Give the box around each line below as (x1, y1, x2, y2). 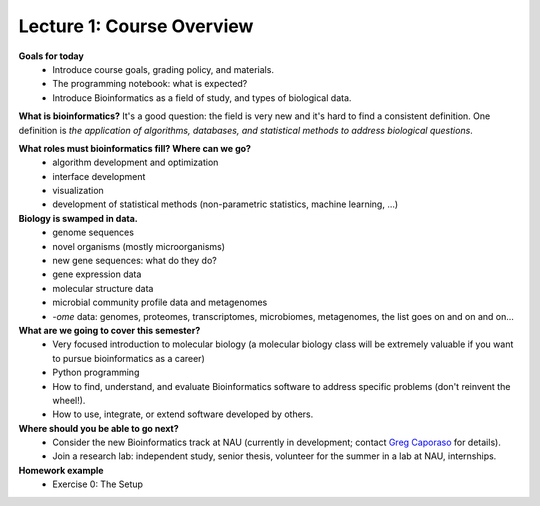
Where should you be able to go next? (18, 422, 179, 434)
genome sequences (52, 226, 135, 239)
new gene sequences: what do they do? (52, 255, 217, 267)
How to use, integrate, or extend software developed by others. (52, 408, 314, 420)
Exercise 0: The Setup (52, 478, 144, 490)
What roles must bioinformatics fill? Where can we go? (18, 142, 252, 154)
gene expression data (52, 268, 142, 280)
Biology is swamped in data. (18, 212, 139, 224)
